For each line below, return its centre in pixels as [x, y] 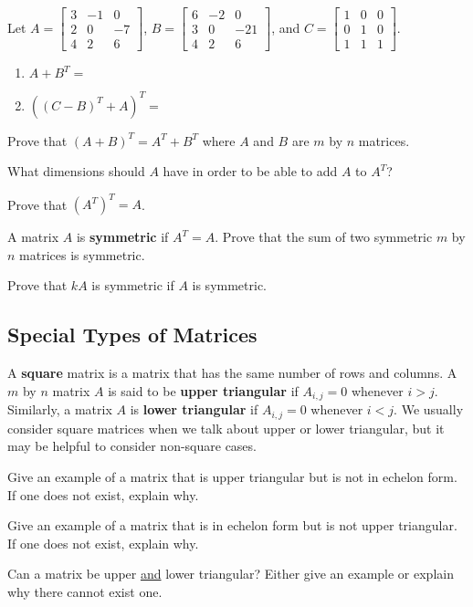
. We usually [429, 409]
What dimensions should [76, 171]
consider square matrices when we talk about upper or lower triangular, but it [226, 428]
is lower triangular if [194, 409]
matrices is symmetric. [82, 254]
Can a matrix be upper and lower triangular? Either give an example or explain [231, 574]
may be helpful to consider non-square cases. [132, 446]
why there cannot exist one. [85, 591]
